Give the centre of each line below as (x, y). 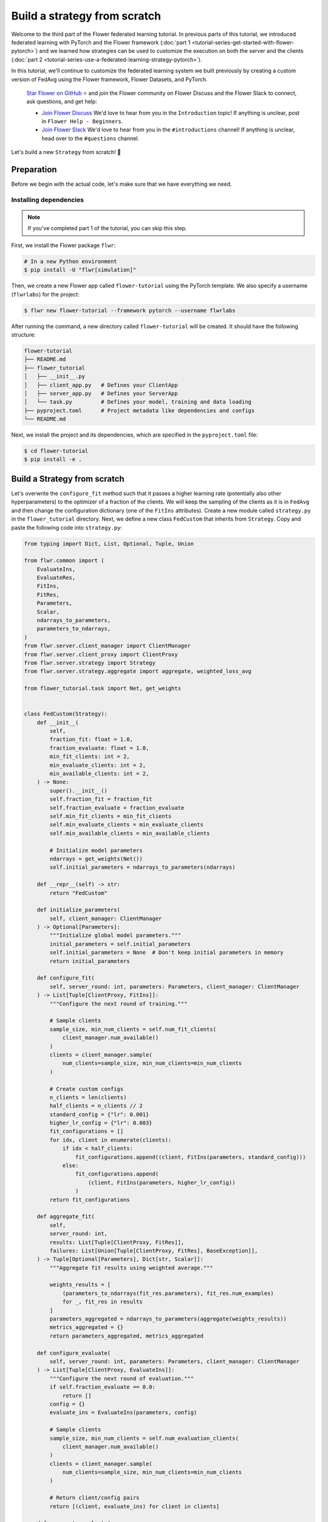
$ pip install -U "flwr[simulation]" (80, 270)
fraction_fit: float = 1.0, (91, 739)
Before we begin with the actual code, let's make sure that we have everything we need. (121, 184)
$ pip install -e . (53, 459)
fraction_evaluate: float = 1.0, (99, 748)
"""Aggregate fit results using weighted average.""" (131, 1268)
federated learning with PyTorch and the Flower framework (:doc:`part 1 (101, 42)
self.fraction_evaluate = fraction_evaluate (117, 808)
